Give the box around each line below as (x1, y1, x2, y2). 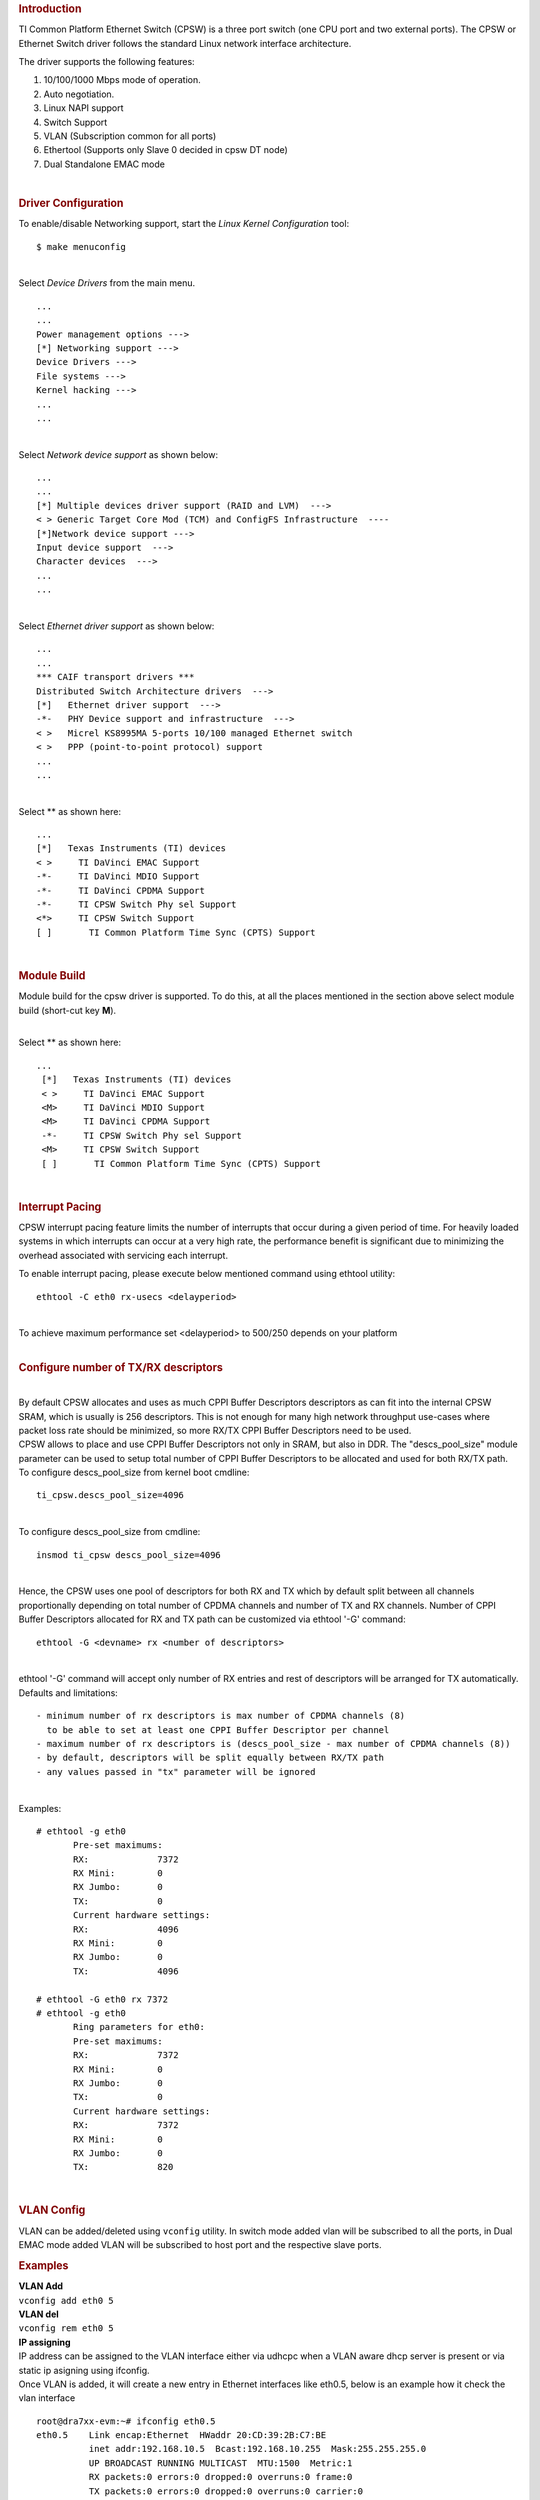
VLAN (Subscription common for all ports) (43, 130, 217, 142)
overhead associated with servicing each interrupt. (18, 1249, 229, 1261)
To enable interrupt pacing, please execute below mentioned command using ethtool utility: (18, 1268, 396, 1280)
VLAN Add (18, 2280, 64, 2292)
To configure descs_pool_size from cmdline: (18, 1526, 201, 1538)
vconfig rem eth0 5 (18, 2323, 114, 2334)
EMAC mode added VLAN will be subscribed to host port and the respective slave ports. (18, 2239, 382, 2251)
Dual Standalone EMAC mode (43, 158, 165, 170)
